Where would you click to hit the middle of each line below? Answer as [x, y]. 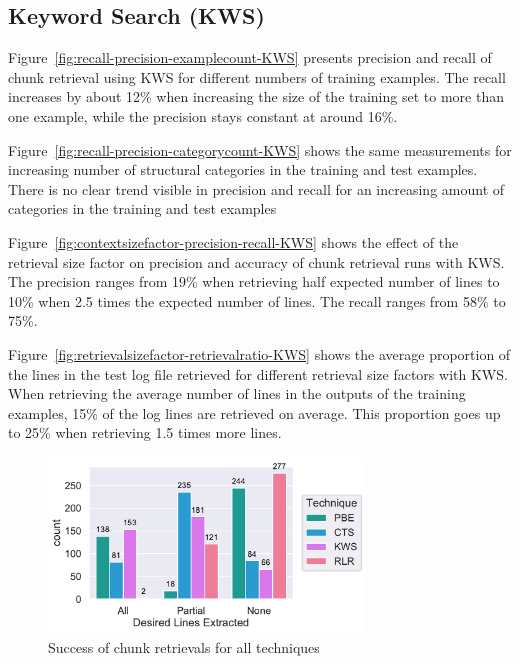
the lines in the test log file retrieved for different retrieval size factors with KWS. [258, 373]
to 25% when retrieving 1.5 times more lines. [145, 432]
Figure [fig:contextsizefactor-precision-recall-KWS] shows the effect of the [233, 241]
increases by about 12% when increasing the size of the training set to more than [256, 96]
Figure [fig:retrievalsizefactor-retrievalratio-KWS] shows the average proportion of [259, 353]
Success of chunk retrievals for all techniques [184, 646]
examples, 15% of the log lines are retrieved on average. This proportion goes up [254, 412]
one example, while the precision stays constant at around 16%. [203, 115]
